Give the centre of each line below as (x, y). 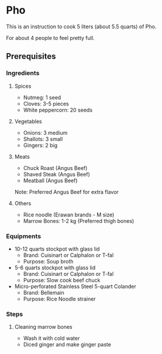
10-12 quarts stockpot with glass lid (57, 249)
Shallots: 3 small (43, 139)
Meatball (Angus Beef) (50, 181)
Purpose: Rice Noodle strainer (59, 299)
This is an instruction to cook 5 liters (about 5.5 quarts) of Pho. (81, 26)
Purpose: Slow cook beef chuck (62, 280)
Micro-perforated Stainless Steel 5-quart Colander (75, 286)
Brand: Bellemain (44, 292)
